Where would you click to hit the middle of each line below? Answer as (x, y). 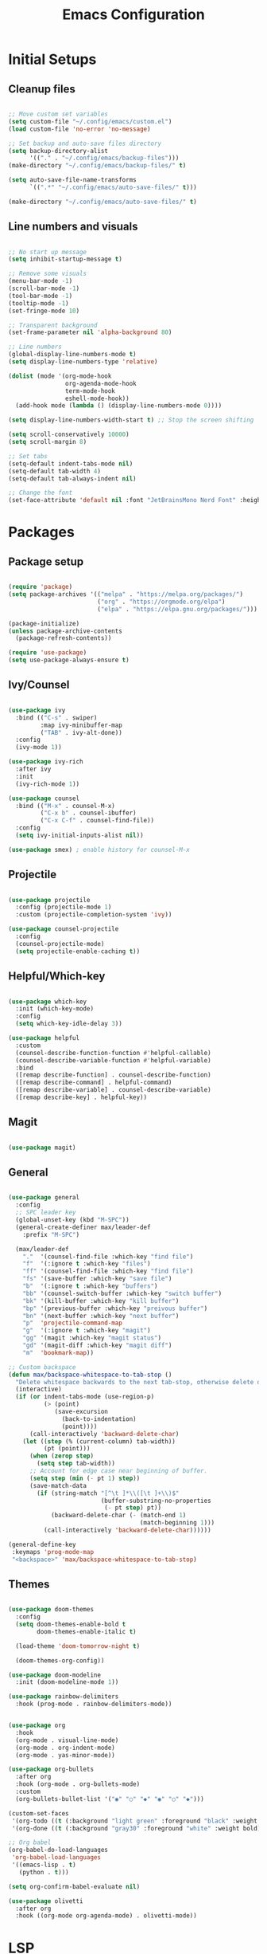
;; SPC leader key (46, 1213)
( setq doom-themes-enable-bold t (71, 1624)
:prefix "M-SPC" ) (51, 1234)
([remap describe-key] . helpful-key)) (81, 1097)
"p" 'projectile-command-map (73, 1323)
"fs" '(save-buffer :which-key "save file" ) (97, 1279)
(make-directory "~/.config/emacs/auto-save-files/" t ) (103, 202)
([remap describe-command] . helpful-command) (94, 1083)
